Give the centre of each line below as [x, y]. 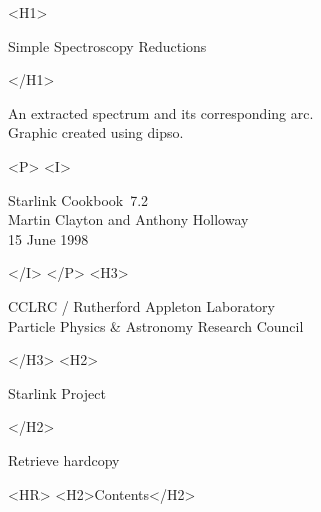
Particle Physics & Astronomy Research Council [156, 325]
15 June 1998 [48, 238]
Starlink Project [57, 392]
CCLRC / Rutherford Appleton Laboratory [141, 305]
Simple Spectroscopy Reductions [107, 45]
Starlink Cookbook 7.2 [78, 199]
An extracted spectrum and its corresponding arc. [161, 112]
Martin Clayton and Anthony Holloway [128, 219]
